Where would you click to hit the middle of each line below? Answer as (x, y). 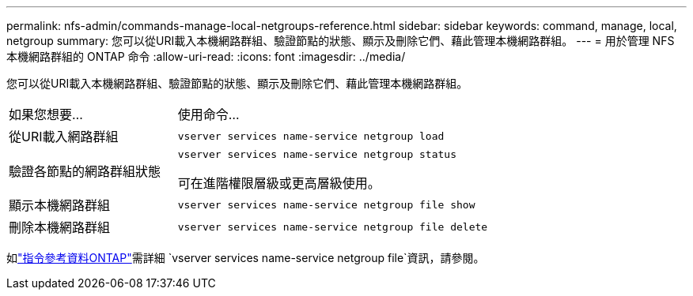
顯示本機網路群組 (60, 205)
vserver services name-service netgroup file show (326, 204)
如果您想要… (46, 114)
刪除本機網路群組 (60, 227)
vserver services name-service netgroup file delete (333, 227)
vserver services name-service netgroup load (311, 136)
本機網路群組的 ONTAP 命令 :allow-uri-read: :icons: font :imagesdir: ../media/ (206, 56)
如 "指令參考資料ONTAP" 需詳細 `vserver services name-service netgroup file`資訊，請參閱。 (246, 258)
